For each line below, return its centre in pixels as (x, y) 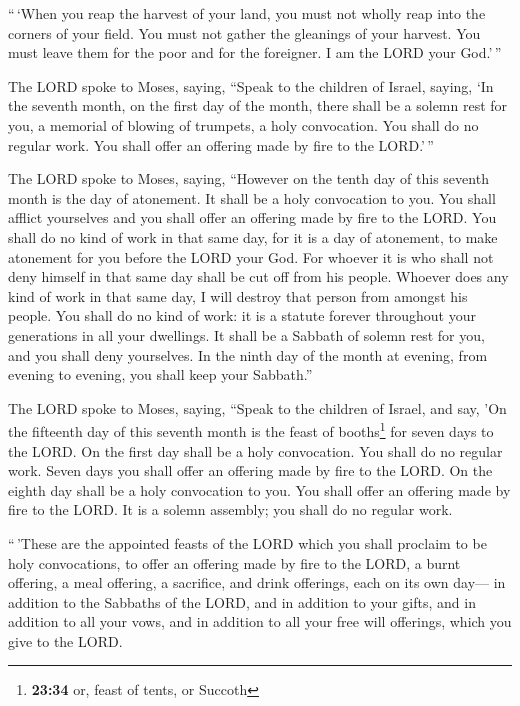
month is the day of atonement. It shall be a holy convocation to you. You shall (252, 197)
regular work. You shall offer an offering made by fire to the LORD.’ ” (221, 144)
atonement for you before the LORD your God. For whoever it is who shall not (251, 256)
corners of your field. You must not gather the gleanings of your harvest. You (244, 32)
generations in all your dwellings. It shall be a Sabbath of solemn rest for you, (246, 334)
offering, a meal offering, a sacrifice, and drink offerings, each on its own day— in (257, 582)
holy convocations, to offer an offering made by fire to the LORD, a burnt (234, 562)
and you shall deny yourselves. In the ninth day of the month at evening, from (248, 354)
